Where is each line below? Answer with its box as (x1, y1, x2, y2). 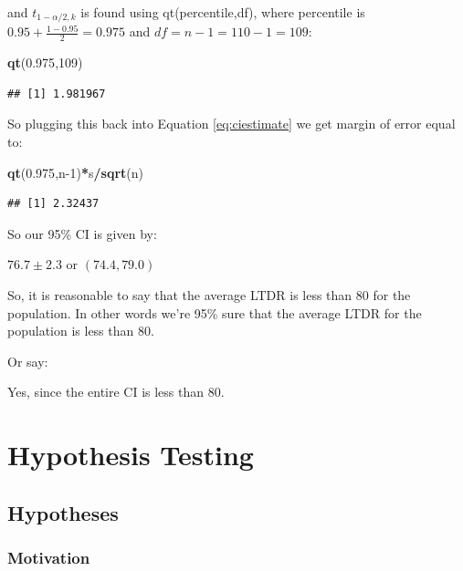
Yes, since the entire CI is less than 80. (7, 382, 225, 401)
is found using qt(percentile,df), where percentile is (80, 3, 365, 21)
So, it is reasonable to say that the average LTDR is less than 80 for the (7, 285, 411, 305)
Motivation (7, 546, 90, 569)
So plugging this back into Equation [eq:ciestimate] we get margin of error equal (7, 114, 456, 133)
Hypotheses (7, 498, 119, 526)
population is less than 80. (7, 321, 154, 340)
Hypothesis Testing (7, 436, 254, 473)
